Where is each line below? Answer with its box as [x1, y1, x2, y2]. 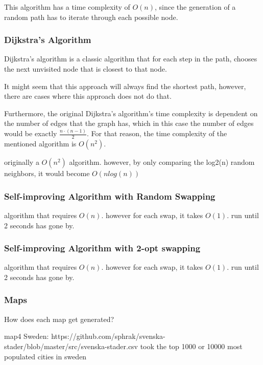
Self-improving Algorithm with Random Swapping [4, 189, 216, 202]
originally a [4, 157, 39, 167]
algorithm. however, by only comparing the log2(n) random [69, 157, 255, 167]
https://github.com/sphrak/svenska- [51, 331, 165, 341]
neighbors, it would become [4, 168, 90, 179]
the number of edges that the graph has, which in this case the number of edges [4, 118, 254, 128]
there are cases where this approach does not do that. [4, 91, 172, 101]
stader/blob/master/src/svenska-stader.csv [4, 340, 138, 351]
